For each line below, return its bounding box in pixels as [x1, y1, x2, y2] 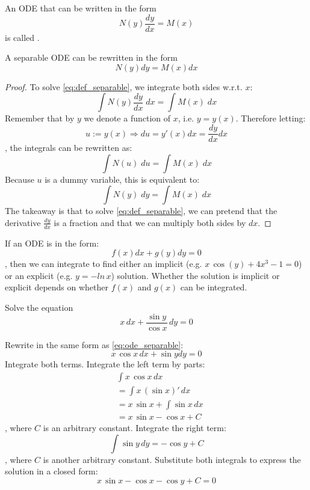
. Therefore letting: [235, 112, 306, 124]
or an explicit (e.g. [5, 269, 73, 281]
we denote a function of [84, 112, 171, 124]
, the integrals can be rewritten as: [5, 141, 132, 154]
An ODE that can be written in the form [5, 2, 157, 14]
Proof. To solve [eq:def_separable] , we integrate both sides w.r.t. [5, 80, 243, 93]
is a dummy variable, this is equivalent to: [45, 173, 200, 185]
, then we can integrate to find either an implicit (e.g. [5, 257, 202, 270]
